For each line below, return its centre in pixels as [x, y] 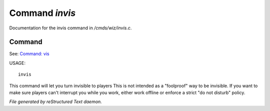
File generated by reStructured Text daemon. [55, 102]
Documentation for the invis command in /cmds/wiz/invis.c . [70, 28]
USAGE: [17, 63]
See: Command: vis [29, 54]
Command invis [42, 13]
